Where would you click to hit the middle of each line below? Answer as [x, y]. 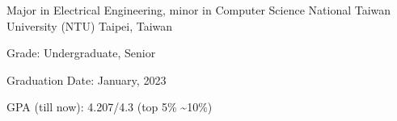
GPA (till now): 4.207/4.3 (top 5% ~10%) [110, 107]
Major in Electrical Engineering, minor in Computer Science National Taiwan [199, 10]
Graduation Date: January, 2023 [87, 79]
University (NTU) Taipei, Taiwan [90, 25]
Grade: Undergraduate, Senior [81, 53]
